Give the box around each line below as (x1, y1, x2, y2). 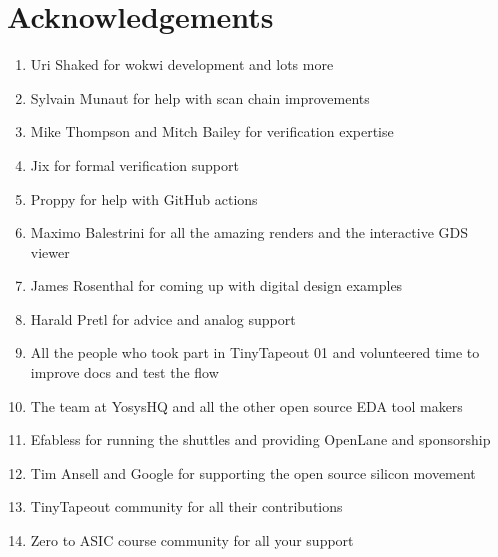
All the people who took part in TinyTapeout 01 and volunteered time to (30, 342, 480, 363)
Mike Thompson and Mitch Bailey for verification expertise (30, 121, 394, 142)
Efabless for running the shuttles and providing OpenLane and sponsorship (30, 429, 491, 450)
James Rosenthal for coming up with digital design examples (30, 275, 403, 296)
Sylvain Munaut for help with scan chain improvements (30, 87, 370, 108)
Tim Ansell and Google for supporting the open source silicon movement (30, 462, 476, 483)
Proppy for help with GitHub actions (30, 188, 258, 209)
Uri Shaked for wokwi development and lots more (30, 54, 334, 75)
